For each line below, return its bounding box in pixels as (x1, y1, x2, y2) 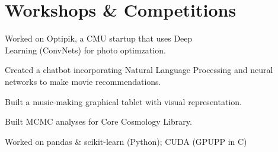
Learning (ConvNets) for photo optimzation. (5, 43, 166, 56)
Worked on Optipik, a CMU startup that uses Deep (5, 32, 193, 45)
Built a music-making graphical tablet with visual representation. (5, 95, 242, 107)
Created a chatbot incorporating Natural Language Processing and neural (5, 64, 273, 76)
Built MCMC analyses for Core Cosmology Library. (5, 115, 192, 128)
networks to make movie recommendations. (5, 75, 161, 87)
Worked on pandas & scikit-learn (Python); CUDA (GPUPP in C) (5, 135, 247, 147)
